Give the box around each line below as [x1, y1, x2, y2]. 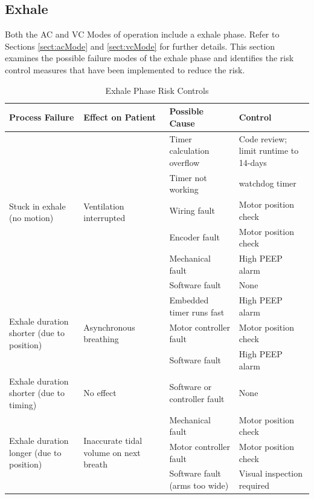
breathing [83, 332, 119, 345]
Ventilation [83, 199, 124, 212]
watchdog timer [239, 177, 296, 190]
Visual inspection [239, 467, 303, 480]
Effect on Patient [83, 110, 156, 123]
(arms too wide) [169, 479, 229, 492]
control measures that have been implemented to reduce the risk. [5, 63, 245, 76]
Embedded [169, 294, 209, 306]
